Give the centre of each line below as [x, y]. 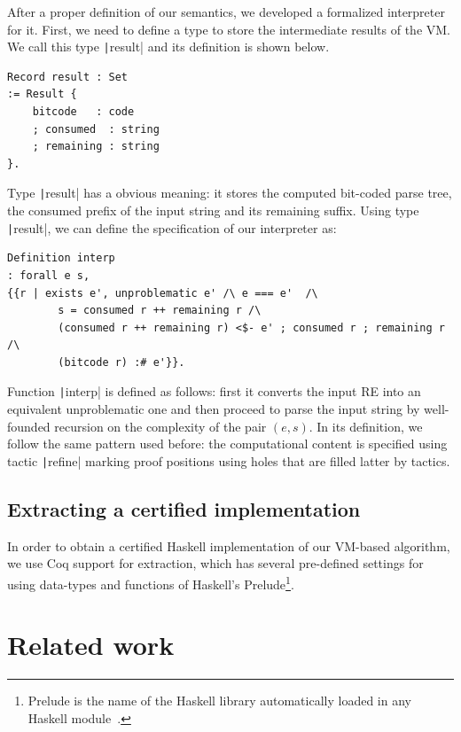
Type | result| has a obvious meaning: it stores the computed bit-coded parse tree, [230, 193]
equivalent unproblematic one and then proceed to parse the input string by [214, 409]
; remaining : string [96, 147]
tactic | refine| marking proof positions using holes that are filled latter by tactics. [229, 460]
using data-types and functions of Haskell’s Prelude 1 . [151, 582]
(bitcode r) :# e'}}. [121, 362]
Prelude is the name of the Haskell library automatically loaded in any [219, 701]
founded [29, 426]
